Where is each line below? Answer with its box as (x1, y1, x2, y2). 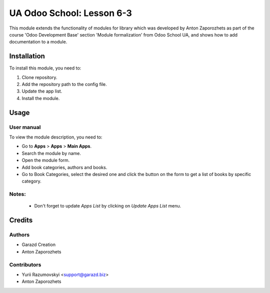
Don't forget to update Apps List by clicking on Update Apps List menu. (34, 203, 181, 209)
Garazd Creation (21, 241, 56, 247)
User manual (9, 123, 41, 130)
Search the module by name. (21, 150, 81, 156)
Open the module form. (21, 157, 70, 163)
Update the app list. (21, 88, 62, 94)
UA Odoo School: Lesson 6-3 (9, 7, 132, 18)
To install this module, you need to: (9, 65, 81, 71)
